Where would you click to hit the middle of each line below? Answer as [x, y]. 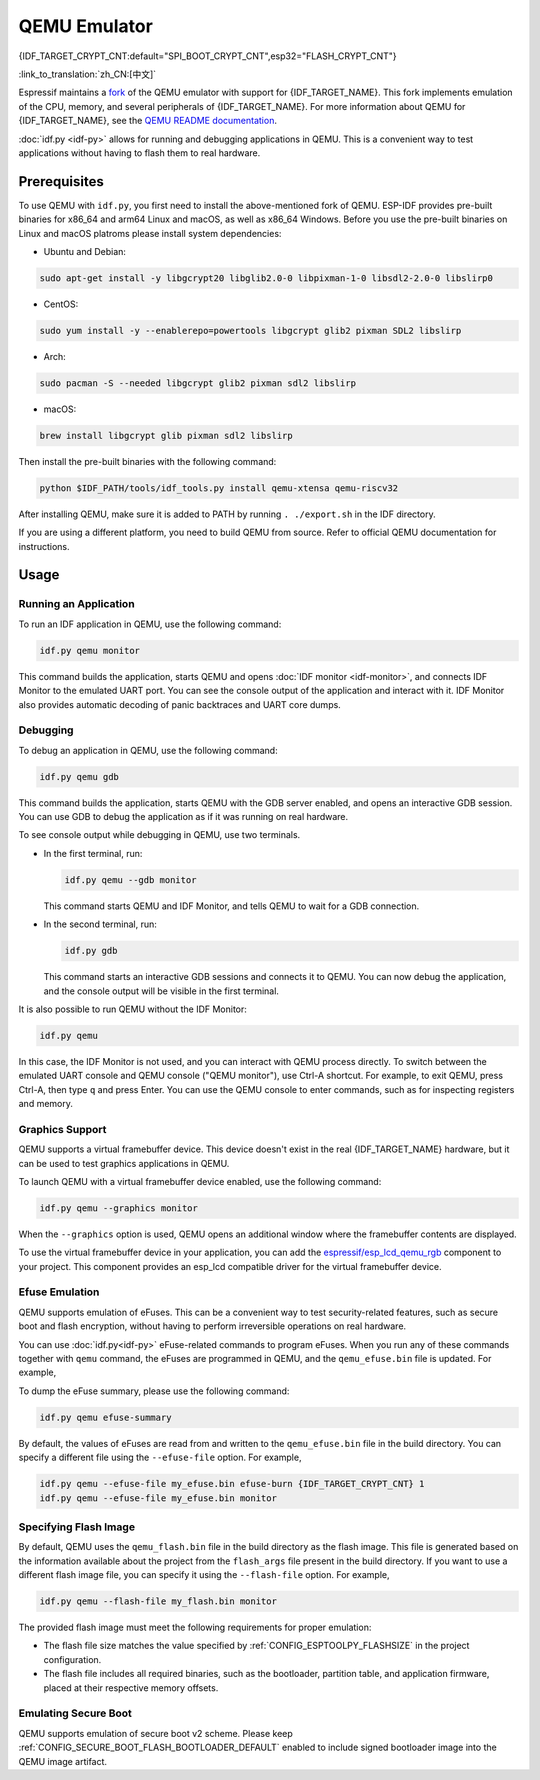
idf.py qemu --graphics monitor [119, 1208]
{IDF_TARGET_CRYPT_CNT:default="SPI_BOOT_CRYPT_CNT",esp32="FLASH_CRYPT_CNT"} [207, 56]
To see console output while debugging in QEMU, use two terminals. [159, 835]
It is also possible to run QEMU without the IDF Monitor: [132, 1009]
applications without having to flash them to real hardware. [139, 152]
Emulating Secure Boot [75, 1713]
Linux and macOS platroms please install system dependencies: [150, 233]
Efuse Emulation [59, 1292]
